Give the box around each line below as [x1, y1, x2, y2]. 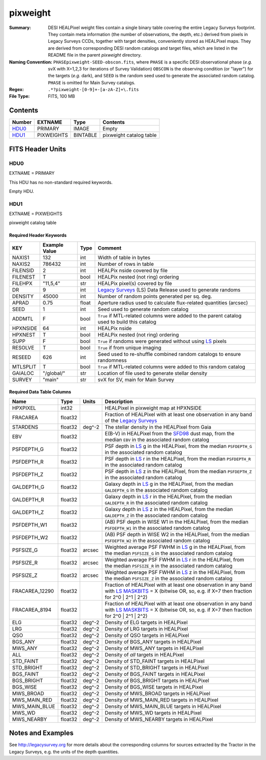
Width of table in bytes [98, 254, 150, 261]
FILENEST [12, 273, 35, 280]
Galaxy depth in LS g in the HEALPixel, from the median [104, 480, 233, 487]
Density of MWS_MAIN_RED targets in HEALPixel [104, 697, 219, 703]
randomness [98, 357, 127, 364]
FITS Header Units [9, 145, 66, 153]
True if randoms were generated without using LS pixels [98, 338, 227, 345]
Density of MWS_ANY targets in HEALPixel [104, 645, 204, 652]
